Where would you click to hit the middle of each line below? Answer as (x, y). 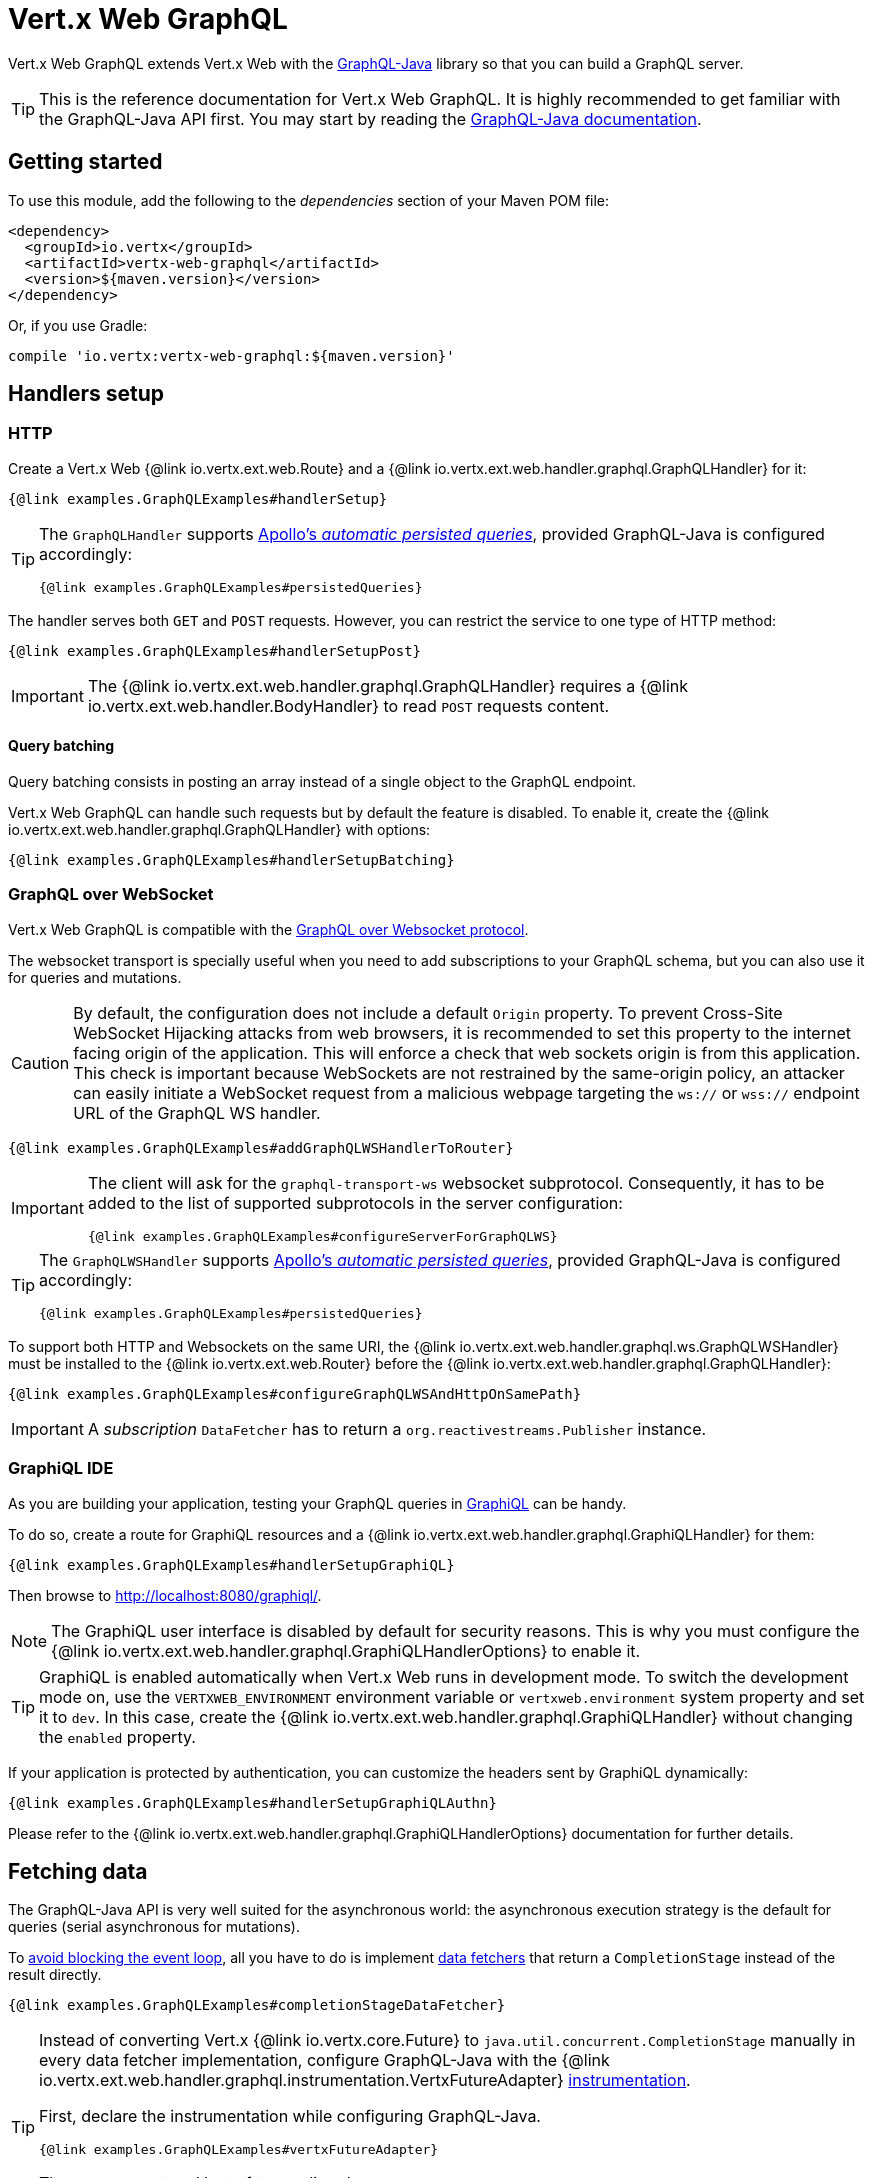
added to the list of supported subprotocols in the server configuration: (355, 1202)
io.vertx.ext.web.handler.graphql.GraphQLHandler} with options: (219, 830)
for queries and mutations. (95, 977)
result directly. (55, 1975)
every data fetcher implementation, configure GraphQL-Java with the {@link (324, 2060)
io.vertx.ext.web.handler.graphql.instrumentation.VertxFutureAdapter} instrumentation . (365, 2080)
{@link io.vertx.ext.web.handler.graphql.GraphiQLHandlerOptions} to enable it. (346, 1650)
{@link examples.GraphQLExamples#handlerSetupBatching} (231, 860)
